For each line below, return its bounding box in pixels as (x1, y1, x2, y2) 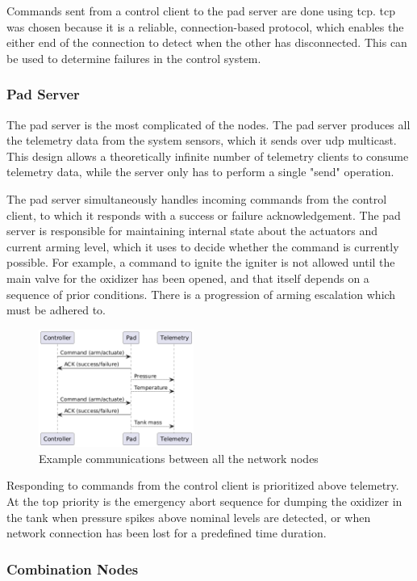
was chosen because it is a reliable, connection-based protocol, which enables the (6, 18, 404, 35)
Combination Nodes (6, 558, 139, 579)
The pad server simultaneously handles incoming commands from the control (6, 190, 387, 207)
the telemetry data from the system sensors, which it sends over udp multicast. (6, 132, 397, 149)
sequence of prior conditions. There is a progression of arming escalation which (6, 285, 396, 302)
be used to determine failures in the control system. (6, 49, 261, 66)
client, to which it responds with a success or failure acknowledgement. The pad (6, 206, 401, 223)
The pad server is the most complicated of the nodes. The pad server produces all (6, 116, 411, 133)
